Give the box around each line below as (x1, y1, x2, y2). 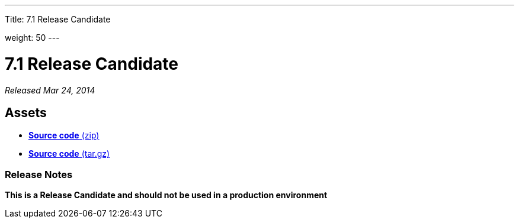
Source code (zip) (28, 130, 100, 141)
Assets (5, 105, 47, 120)
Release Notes (5, 168, 73, 180)
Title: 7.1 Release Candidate (5, 14, 111, 24)
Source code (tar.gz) (28, 148, 110, 159)
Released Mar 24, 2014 (5, 85, 95, 95)
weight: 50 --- (5, 33, 60, 43)
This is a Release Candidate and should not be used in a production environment (5, 190, 328, 201)
